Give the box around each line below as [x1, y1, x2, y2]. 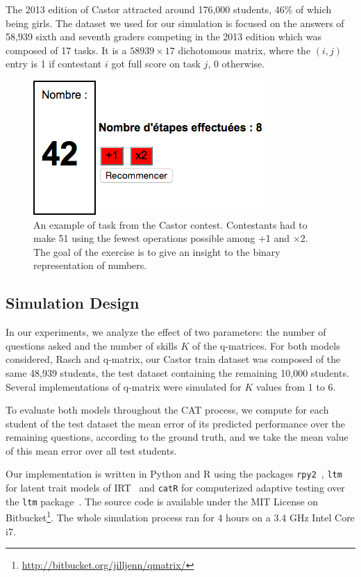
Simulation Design [6, 292, 140, 314]
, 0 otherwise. [208, 56, 265, 71]
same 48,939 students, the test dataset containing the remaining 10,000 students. [6, 365, 349, 380]
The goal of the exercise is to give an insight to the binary [33, 244, 280, 259]
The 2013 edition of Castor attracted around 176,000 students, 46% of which [6, 2, 332, 16]
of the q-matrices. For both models [192, 338, 340, 352]
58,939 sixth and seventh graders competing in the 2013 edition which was [6, 29, 321, 44]
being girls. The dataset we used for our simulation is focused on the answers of [6, 15, 344, 30]
